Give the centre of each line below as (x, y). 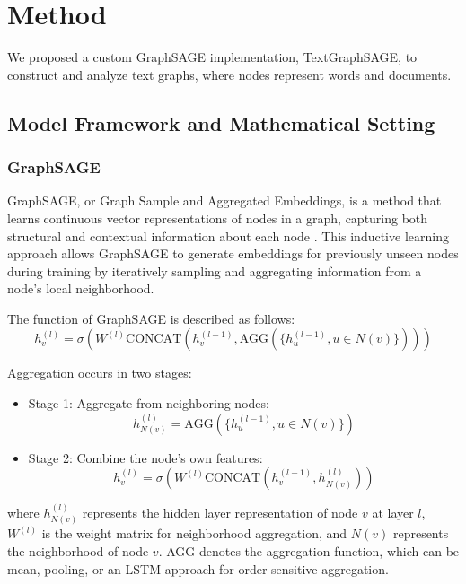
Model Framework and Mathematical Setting (221, 122)
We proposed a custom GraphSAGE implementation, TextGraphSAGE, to (212, 57)
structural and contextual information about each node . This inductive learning (228, 235)
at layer (393, 513)
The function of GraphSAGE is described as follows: (151, 318)
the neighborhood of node (78, 551)
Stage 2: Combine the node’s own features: (145, 457)
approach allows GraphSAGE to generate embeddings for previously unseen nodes (233, 253)
